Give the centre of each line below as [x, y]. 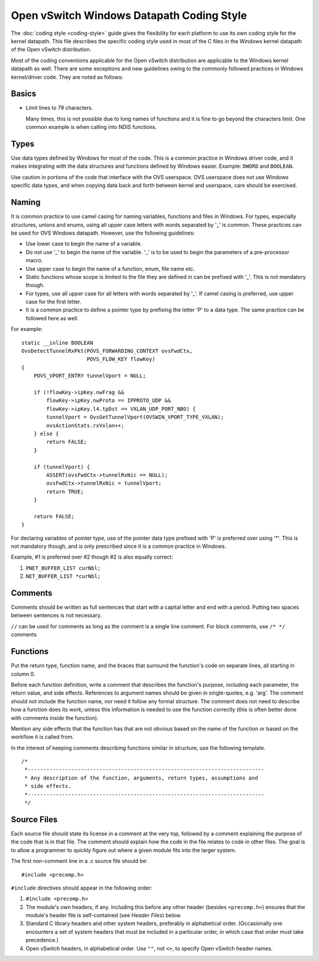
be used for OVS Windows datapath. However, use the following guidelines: [103, 233]
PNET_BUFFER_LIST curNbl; [63, 568]
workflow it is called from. [42, 737]
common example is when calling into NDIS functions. [91, 127]
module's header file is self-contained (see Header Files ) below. [104, 915]
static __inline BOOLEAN [57, 342]
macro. [34, 261]
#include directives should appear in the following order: [82, 888]
